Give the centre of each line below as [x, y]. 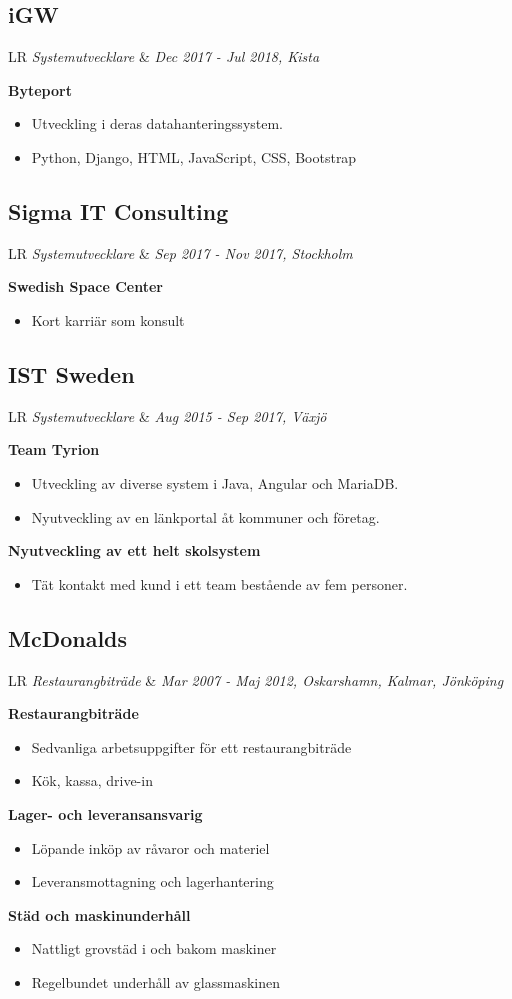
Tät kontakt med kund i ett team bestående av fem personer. [219, 583]
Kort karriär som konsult [108, 319]
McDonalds [68, 637]
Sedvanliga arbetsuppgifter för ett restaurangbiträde [191, 746]
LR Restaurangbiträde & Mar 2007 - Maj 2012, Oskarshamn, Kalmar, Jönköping [256, 679]
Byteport [40, 89]
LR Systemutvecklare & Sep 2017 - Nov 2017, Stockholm [180, 252]
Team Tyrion [54, 449]
